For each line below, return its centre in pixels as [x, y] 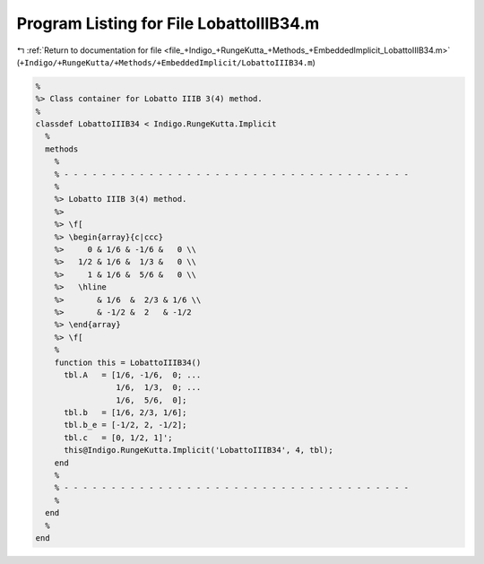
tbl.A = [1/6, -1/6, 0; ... [133, 375]
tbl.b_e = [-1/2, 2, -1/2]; [125, 425]
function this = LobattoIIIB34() [128, 362]
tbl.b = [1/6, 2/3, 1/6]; [125, 413]
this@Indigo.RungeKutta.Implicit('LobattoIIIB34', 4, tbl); [199, 450]
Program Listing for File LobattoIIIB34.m [168, 23]
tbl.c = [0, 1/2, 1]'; [119, 438]
